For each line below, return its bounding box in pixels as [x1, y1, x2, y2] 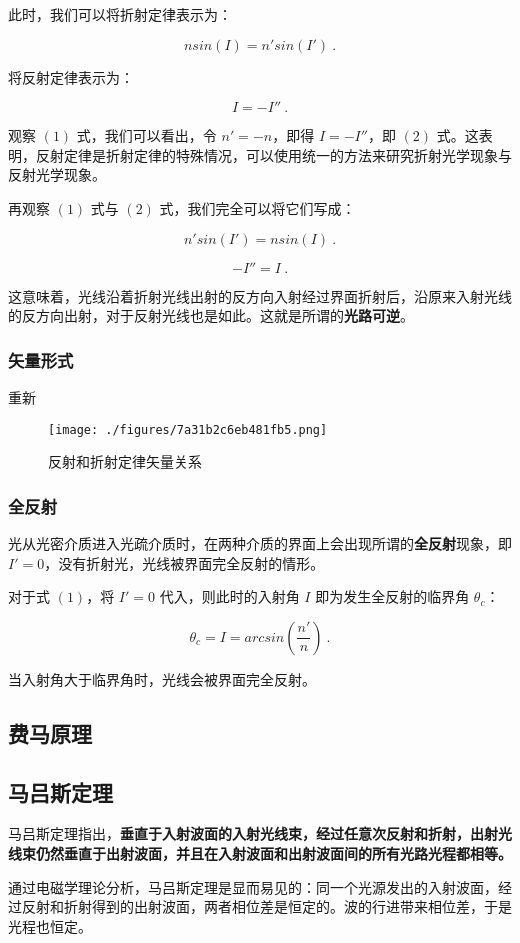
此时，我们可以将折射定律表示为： [8, 4, 232, 24]
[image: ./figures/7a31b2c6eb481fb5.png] [48, 422, 328, 437]
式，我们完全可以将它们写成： [159, 197, 356, 218]
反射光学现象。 [8, 164, 106, 185]
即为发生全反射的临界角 [315, 586, 470, 607]
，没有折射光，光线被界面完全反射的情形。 [44, 552, 325, 573]
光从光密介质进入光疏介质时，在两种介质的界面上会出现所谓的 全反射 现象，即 [8, 533, 512, 554]
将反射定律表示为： [8, 66, 134, 87]
